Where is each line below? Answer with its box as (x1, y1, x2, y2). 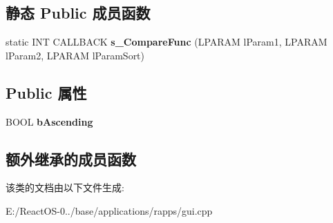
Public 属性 (6, 81, 87, 103)
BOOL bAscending (6, 114, 93, 128)
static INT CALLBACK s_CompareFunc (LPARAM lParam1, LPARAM (6, 35, 327, 49)
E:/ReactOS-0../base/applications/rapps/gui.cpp (6, 203, 213, 217)
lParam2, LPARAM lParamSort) (6, 48, 145, 62)
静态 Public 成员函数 (6, 2, 151, 23)
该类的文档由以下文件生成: (6, 180, 124, 195)
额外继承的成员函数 (6, 148, 136, 169)
